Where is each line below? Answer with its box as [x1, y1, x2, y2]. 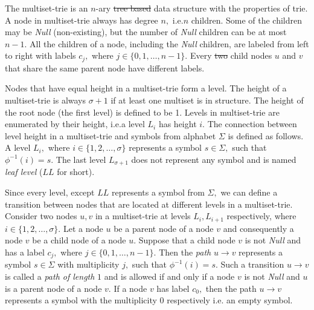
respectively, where [226, 209, 296, 222]
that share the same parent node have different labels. [5, 61, 205, 74]
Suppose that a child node [138, 234, 235, 246]
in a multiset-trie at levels [95, 209, 191, 222]
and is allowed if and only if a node [104, 269, 235, 282]
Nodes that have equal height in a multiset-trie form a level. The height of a [5, 82, 287, 94]
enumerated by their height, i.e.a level [5, 117, 145, 130]
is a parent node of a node [5, 282, 102, 294]
